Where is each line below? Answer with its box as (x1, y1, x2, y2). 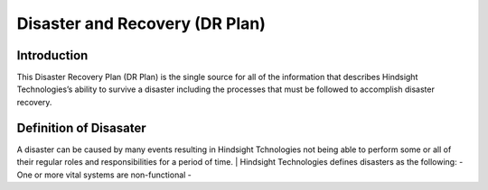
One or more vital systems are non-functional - (16, 169, 192, 180)
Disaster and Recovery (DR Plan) (16, 14, 267, 33)
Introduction (16, 48, 89, 63)
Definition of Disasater (16, 120, 146, 135)
